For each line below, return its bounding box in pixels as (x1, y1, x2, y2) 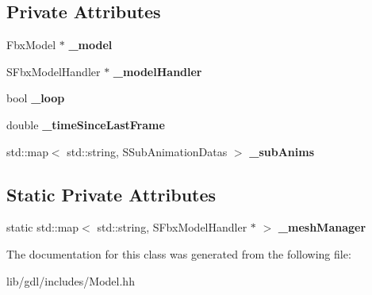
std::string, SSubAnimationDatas (67, 143, 228, 159)
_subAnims (249, 143, 315, 159)
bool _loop (6, 90, 65, 106)
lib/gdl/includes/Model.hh (6, 272, 135, 289)
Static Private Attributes (6, 182, 217, 206)
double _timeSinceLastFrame (6, 116, 165, 132)
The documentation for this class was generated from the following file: (6, 245, 351, 262)
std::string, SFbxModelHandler (97, 219, 247, 236)
